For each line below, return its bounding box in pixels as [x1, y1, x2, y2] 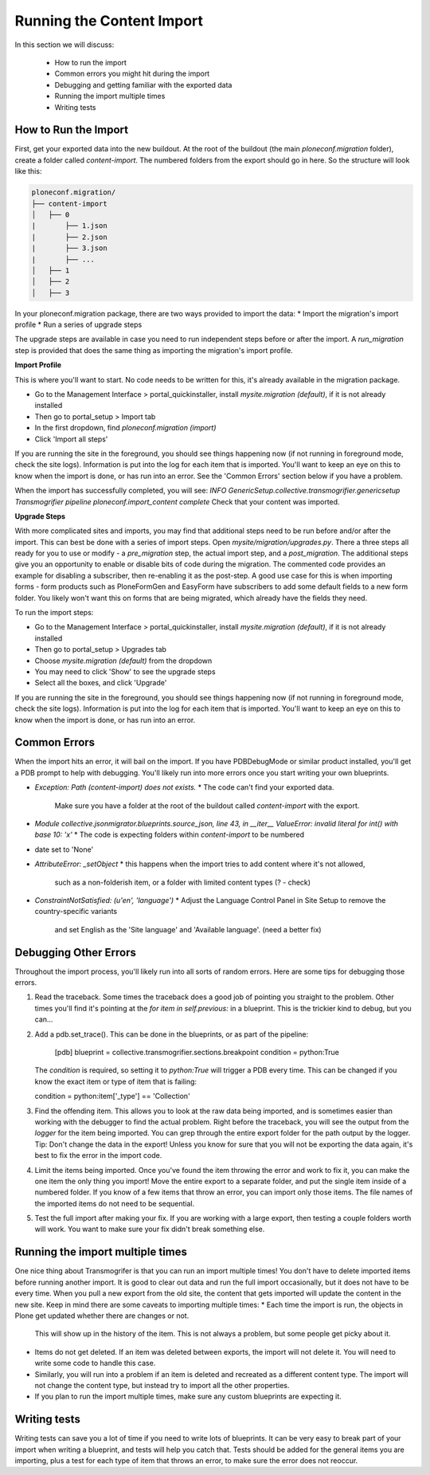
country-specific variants [34, 907, 118, 916]
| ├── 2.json [31, 232, 107, 241]
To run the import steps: [14, 608, 94, 618]
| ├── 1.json [31, 222, 107, 230]
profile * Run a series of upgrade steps [14, 320, 143, 330]
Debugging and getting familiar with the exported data [54, 80, 233, 89]
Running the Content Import [14, 12, 203, 29]
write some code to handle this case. [34, 1359, 156, 1368]
